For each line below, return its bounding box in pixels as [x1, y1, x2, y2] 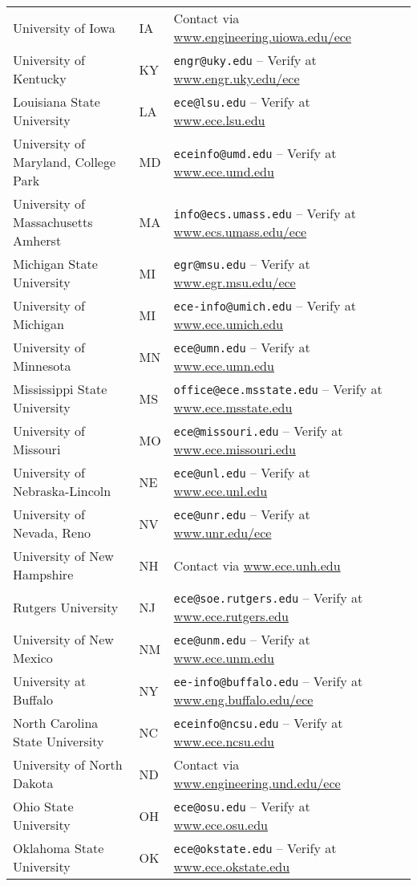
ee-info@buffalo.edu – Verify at [173, 672, 363, 690]
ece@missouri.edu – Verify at [173, 421, 343, 440]
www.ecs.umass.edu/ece [173, 221, 307, 241]
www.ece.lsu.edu [173, 111, 265, 129]
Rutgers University [13, 597, 119, 616]
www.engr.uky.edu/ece [173, 69, 300, 87]
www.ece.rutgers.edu [173, 607, 289, 625]
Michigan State [13, 254, 98, 273]
